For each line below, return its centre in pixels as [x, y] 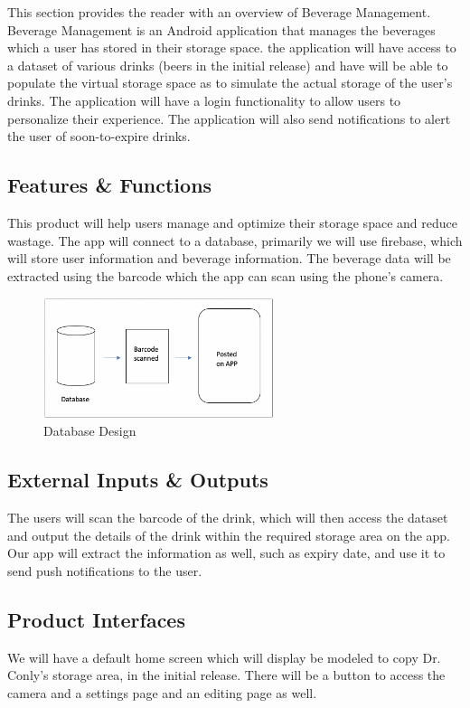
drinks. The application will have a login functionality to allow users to [204, 100]
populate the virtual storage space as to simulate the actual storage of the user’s [230, 83]
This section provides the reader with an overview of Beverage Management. [219, 12]
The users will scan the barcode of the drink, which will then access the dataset [228, 517]
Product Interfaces [96, 619]
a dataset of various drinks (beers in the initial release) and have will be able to [228, 65]
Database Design [90, 431]
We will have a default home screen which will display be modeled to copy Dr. [224, 657]
